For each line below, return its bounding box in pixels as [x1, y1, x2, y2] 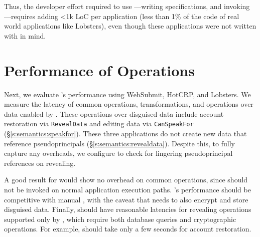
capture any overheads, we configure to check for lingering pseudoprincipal [4, 148, 233, 158]
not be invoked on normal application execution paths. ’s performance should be [4, 184, 251, 194]
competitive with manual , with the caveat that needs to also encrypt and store [4, 194, 248, 204]
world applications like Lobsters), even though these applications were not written [4, 21, 256, 31]
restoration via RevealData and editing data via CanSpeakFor [4, 118, 194, 129]
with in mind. [4, 30, 46, 41]
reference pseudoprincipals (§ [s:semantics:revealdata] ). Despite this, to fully [4, 138, 235, 148]
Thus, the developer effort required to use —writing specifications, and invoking [4, 1, 250, 11]
